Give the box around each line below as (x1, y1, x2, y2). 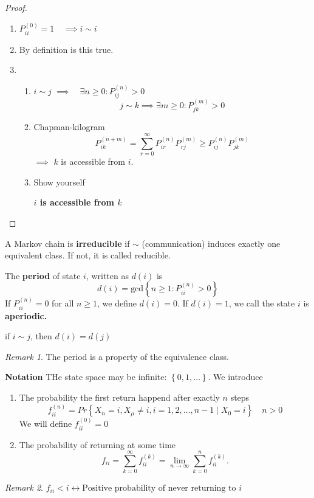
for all (52, 297, 74, 310)
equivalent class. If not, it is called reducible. (5, 249, 171, 261)
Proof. (5, 1, 27, 13)
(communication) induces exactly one (142, 237, 281, 249)
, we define (97, 297, 137, 310)
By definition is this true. (19, 43, 114, 55)
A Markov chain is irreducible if (5, 237, 130, 249)
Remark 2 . (5, 481, 43, 494)
